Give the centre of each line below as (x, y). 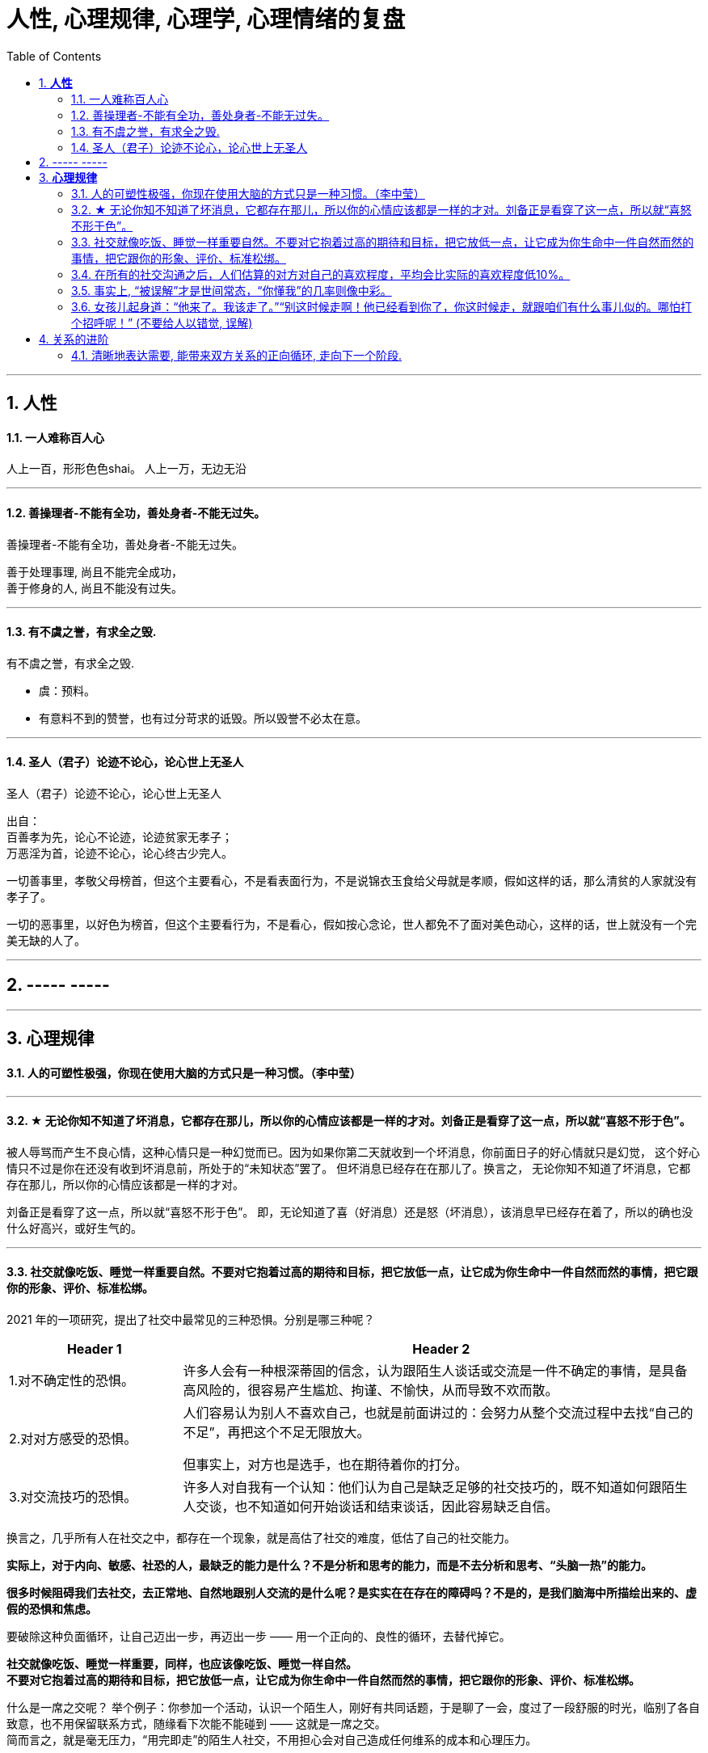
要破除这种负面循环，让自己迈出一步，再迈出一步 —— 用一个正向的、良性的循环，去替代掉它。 (259, 1636)
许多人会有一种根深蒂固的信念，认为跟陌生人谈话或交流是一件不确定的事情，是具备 (435, 1370)
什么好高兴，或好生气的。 (74, 1228)
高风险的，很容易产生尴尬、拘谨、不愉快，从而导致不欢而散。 (371, 1390)
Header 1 (94, 1348)
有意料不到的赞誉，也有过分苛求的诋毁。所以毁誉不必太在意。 (203, 718)
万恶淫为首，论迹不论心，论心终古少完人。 (120, 853)
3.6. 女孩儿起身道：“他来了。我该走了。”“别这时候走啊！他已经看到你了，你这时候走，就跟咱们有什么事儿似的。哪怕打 (381, 306)
